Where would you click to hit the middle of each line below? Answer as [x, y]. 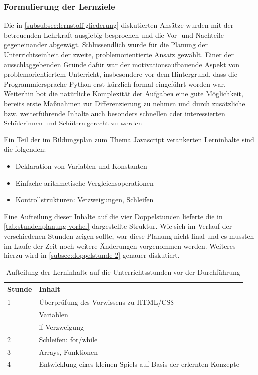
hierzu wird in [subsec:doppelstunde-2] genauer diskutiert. [92, 255]
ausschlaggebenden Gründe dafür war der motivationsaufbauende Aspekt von [122, 64]
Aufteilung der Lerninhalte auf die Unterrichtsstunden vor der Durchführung [123, 272]
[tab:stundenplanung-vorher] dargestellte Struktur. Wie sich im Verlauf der [118, 226]
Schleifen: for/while [68, 339]
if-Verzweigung [61, 326]
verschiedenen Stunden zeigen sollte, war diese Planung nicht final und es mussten [129, 235]
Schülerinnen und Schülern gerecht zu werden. [74, 123]
